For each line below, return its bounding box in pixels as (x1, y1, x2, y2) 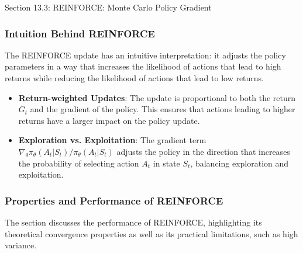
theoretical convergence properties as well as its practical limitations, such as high (5, 227, 298, 240)
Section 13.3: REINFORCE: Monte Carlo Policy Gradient (5, 1, 212, 13)
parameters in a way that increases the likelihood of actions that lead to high (5, 60, 281, 72)
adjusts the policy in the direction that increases (116, 145, 290, 157)
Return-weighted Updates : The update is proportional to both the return (18, 91, 296, 103)
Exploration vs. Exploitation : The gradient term (18, 134, 206, 146)
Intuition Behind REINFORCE (5, 26, 155, 40)
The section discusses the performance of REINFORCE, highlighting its (5, 216, 262, 228)
